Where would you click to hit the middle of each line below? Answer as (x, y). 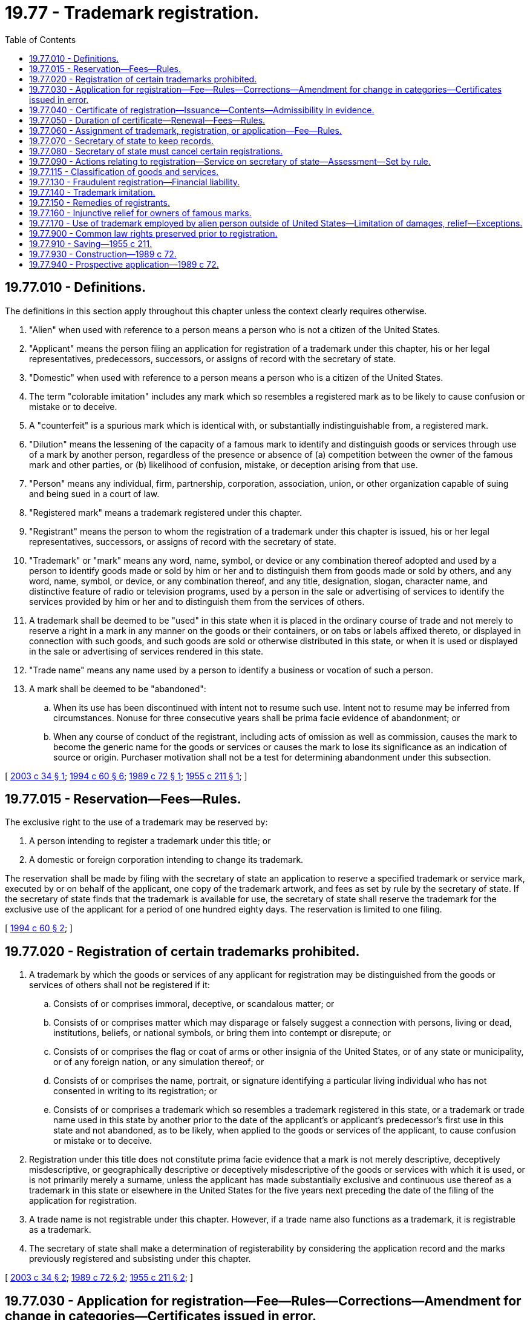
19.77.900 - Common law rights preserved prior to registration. (153, 233)
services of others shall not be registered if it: (119, 985)
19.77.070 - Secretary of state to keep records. (122, 140)
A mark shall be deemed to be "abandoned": (118, 688)
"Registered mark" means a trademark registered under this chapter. (166, 512)
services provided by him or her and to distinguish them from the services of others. (197, 601)
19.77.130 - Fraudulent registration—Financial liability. (135, 182)
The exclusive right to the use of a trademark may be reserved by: (136, 822)
